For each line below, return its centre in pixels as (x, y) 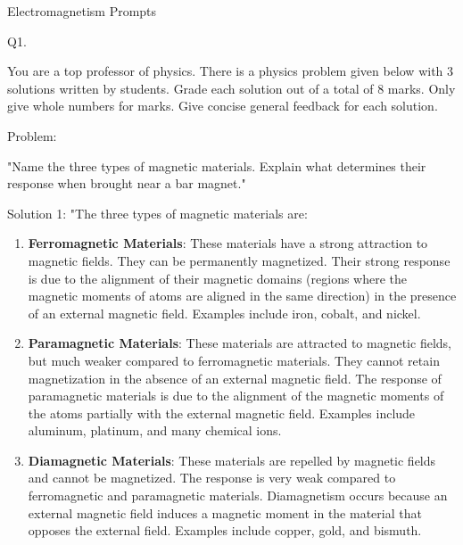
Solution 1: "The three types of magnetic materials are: (157, 213)
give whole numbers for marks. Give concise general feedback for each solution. (223, 106)
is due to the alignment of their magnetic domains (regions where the (218, 278)
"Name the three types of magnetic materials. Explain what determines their (217, 165)
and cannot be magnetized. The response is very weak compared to (212, 478)
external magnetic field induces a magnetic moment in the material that (225, 512)
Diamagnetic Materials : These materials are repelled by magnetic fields (232, 460)
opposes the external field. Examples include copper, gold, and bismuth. (225, 530)
